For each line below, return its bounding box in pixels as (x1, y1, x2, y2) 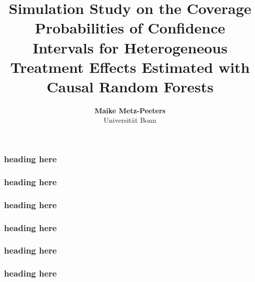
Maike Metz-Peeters (94, 105, 165, 115)
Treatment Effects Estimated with (10, 56, 250, 77)
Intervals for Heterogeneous (32, 37, 227, 57)
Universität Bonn (103, 115, 156, 125)
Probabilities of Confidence (34, 17, 225, 38)
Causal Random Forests (46, 76, 213, 96)
